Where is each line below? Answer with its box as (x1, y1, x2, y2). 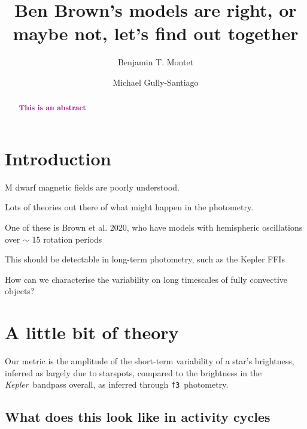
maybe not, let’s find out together (13, 21, 299, 46)
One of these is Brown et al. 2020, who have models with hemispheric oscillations (5, 221, 303, 234)
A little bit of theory (5, 320, 179, 345)
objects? (5, 285, 35, 297)
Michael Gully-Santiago (113, 75, 199, 88)
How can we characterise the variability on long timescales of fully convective (5, 273, 288, 285)
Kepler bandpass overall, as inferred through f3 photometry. (5, 378, 229, 391)
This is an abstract (19, 102, 86, 113)
